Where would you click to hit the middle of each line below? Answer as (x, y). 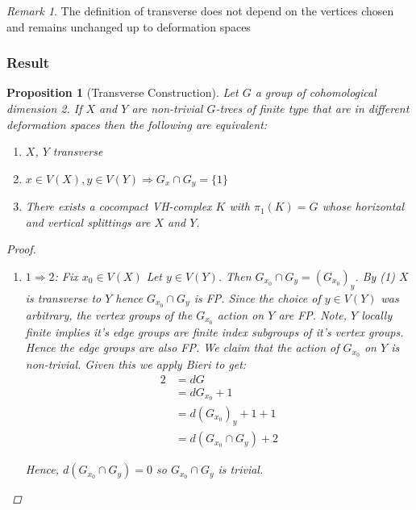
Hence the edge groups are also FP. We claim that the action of (182, 347)
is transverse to (63, 297)
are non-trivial (167, 108)
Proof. (21, 249)
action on (241, 314)
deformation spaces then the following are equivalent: (137, 124)
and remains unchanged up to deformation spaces (129, 26)
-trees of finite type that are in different (312, 108)
